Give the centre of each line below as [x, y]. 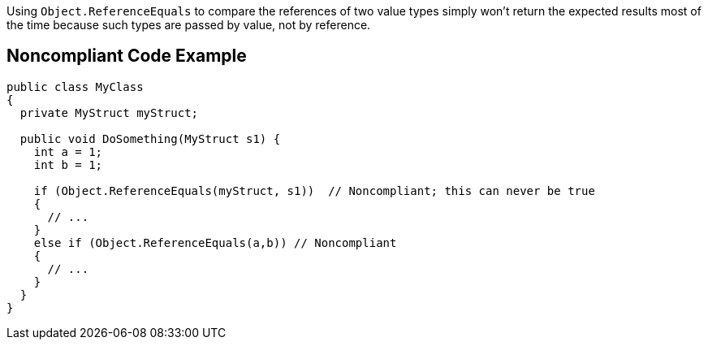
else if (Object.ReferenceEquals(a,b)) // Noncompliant [215, 242]
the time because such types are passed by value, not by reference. [189, 25]
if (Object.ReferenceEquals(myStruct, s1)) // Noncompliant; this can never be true [314, 190]
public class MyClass [75, 86]
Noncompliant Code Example [127, 56]
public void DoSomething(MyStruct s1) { [150, 138]
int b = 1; [68, 164]
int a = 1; [68, 151]
